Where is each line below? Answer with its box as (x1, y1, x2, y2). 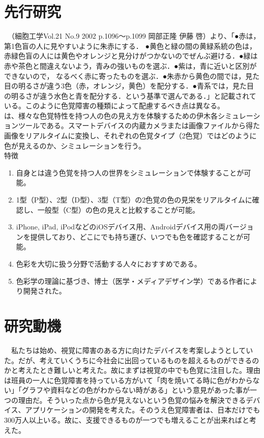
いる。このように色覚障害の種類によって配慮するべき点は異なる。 (4, 100, 224, 111)
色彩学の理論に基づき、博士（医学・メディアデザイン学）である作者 (16, 275, 243, 286)
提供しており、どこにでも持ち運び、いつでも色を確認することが (30, 231, 243, 242)
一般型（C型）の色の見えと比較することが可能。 (37, 204, 199, 215)
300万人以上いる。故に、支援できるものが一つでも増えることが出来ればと (4, 415, 249, 425)
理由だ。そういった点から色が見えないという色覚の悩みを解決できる (18, 394, 246, 405)
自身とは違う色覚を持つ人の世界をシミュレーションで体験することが (16, 167, 244, 178)
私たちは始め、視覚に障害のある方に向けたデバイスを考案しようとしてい (11, 344, 253, 355)
